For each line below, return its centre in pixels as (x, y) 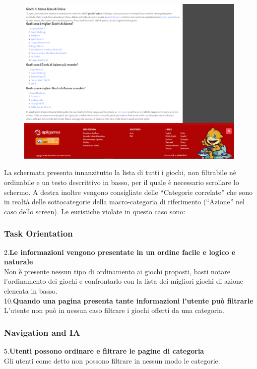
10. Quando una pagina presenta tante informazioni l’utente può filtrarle (129, 300)
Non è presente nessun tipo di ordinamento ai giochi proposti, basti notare (117, 271)
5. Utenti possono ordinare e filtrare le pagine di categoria (104, 350)
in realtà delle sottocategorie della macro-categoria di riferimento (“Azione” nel (124, 202)
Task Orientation (38, 233)
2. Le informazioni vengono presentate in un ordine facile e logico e (120, 252)
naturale (19, 262)
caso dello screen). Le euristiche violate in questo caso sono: (95, 211)
